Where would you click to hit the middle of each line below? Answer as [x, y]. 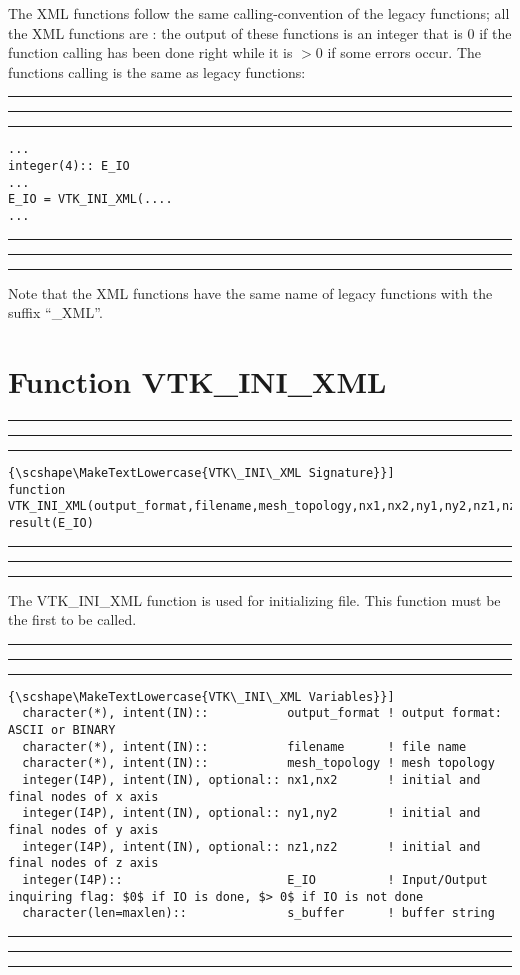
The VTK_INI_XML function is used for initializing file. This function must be [254, 599]
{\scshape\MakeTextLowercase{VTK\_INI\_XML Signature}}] [201, 472]
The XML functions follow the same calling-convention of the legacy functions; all [259, 13]
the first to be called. [72, 619]
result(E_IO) [51, 522]
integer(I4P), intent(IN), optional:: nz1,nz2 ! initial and [251, 846]
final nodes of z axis [83, 863]
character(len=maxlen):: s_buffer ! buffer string [258, 913]
